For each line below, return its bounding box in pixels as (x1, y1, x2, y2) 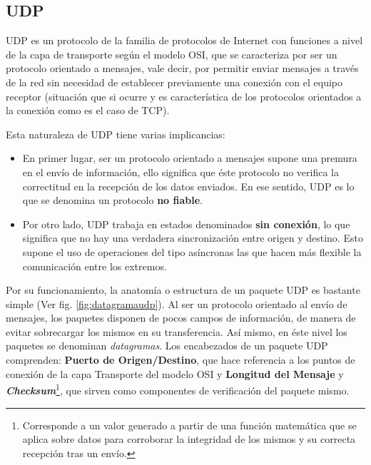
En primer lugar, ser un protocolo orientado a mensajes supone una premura (22, 150, 357, 165)
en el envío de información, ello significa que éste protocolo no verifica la (22, 164, 339, 179)
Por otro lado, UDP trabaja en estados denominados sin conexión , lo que (22, 216, 350, 231)
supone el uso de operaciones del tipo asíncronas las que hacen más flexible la (22, 244, 362, 259)
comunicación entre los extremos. (22, 258, 167, 273)
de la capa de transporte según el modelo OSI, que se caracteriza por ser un (6, 46, 337, 61)
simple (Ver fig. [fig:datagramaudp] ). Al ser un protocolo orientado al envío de (6, 296, 347, 311)
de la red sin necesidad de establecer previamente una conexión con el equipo (6, 74, 343, 89)
